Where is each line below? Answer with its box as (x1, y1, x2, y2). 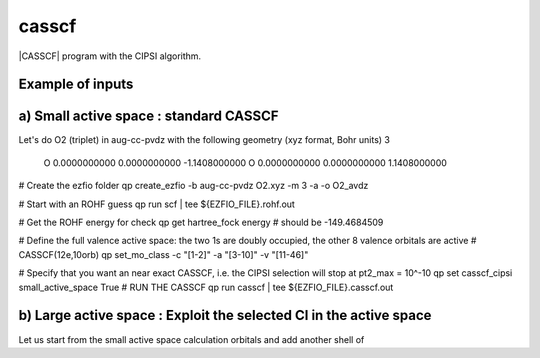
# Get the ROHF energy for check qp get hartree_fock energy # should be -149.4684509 (18, 216, 384, 229)
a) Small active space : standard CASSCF (18, 108, 279, 125)
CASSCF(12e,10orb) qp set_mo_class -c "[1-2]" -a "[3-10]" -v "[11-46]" (18, 248, 309, 260)
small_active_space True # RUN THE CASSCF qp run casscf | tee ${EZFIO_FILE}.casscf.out (18, 281, 394, 293)
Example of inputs (18, 76, 134, 93)
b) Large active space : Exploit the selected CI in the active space (18, 307, 432, 324)
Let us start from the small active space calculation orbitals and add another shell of (18, 333, 365, 345)
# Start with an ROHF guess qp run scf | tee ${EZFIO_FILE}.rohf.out (18, 198, 295, 210)
